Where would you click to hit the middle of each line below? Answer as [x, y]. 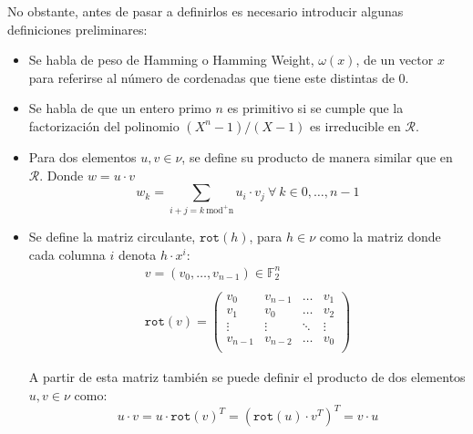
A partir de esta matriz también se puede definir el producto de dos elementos [247, 377]
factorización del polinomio [104, 125]
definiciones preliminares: [77, 29]
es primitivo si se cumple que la [315, 108]
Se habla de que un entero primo [120, 108]
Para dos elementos [82, 156]
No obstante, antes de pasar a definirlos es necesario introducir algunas [206, 11]
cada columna [67, 254]
